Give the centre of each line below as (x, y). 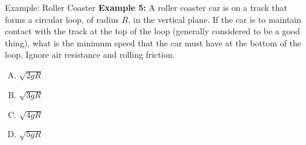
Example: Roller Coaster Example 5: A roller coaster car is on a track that (146, 7)
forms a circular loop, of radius (62, 19)
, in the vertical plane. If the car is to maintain (215, 19)
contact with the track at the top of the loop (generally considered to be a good (153, 31)
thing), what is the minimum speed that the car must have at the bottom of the (153, 42)
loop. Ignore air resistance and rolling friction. (90, 54)
